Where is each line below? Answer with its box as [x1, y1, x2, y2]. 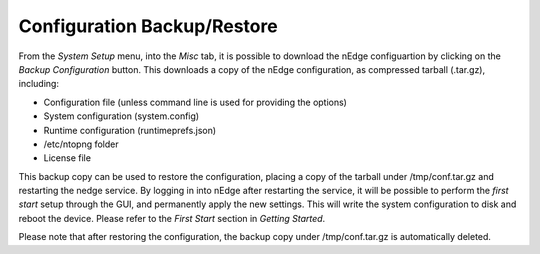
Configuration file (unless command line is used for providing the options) [43, 96, 347, 108]
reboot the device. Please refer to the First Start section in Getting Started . [18, 212, 326, 224]
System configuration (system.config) [43, 110, 200, 122]
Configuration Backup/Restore [18, 15, 279, 37]
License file [43, 152, 92, 164]
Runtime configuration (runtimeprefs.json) [43, 124, 217, 136]
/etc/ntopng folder [43, 138, 119, 150]
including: [18, 78, 60, 90]
